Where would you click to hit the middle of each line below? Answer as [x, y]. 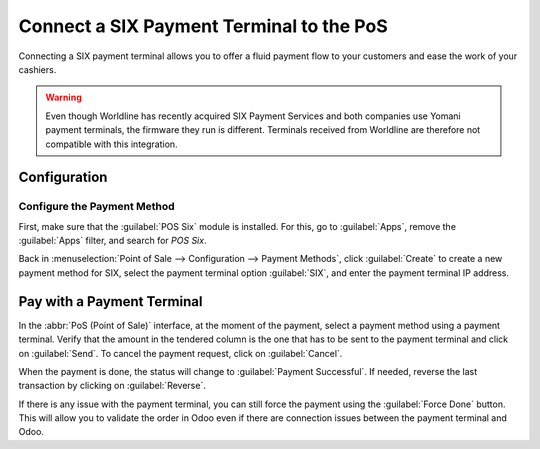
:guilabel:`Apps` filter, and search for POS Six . [112, 241]
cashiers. [37, 69]
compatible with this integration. [112, 144]
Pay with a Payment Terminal [110, 301]
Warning [63, 97]
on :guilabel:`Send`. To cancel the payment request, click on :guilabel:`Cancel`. [180, 353]
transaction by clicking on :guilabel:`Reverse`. [112, 386]
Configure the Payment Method [96, 207]
